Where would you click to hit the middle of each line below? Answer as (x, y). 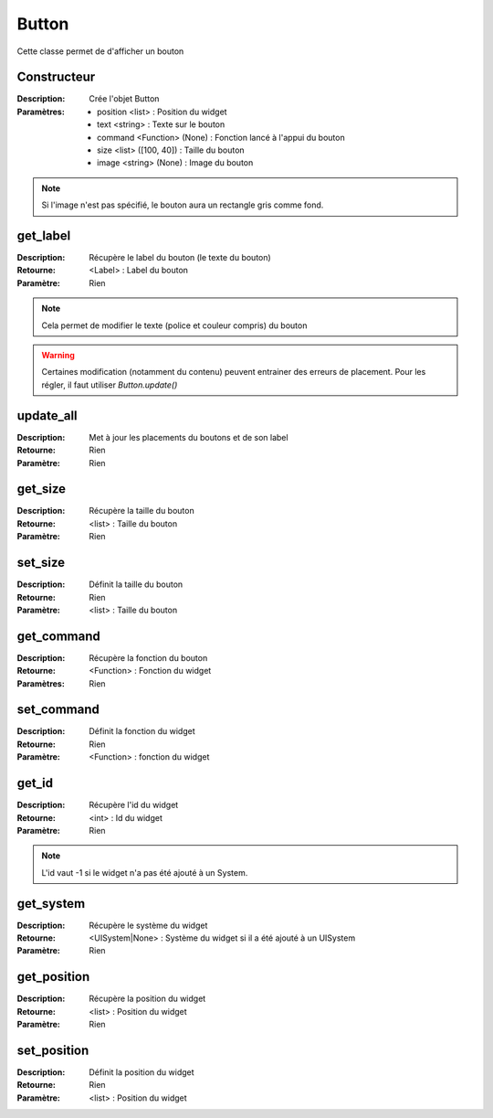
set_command (58, 710)
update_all (47, 415)
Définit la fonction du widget (142, 731)
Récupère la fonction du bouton (148, 657)
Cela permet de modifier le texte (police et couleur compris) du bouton (174, 325)
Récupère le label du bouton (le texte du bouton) (180, 258)
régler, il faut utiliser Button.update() (110, 385)
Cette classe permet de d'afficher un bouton (100, 51)
